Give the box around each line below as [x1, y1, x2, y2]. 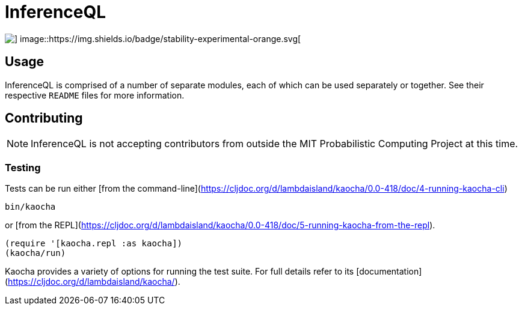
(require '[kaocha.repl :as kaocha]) [5, 239, 183, 249]
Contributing [5, 111, 83, 126]
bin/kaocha [5, 202, 56, 212]
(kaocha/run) [5, 248, 66, 258]
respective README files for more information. [5, 90, 185, 100]
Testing [5, 161, 41, 174]
